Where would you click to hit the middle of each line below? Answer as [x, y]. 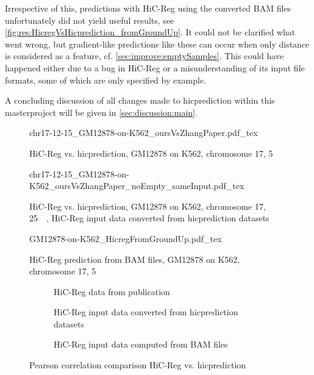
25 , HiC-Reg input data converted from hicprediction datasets [149, 218]
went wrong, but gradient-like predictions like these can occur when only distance [157, 44]
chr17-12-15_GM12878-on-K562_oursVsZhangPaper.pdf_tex [144, 133]
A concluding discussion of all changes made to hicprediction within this [140, 100]
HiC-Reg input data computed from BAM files [141, 344]
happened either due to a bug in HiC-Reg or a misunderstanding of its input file [155, 67]
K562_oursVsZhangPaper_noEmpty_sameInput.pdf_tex [137, 186]
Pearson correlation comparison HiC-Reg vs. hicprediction [138, 365]
